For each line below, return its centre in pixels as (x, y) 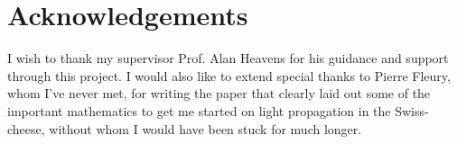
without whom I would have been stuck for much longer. (205, 128)
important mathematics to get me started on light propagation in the (199, 110)
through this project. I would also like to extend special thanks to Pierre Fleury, (229, 75)
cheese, (26, 128)
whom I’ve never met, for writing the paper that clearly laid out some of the (219, 93)
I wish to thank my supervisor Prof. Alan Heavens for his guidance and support (228, 58)
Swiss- (412, 110)
